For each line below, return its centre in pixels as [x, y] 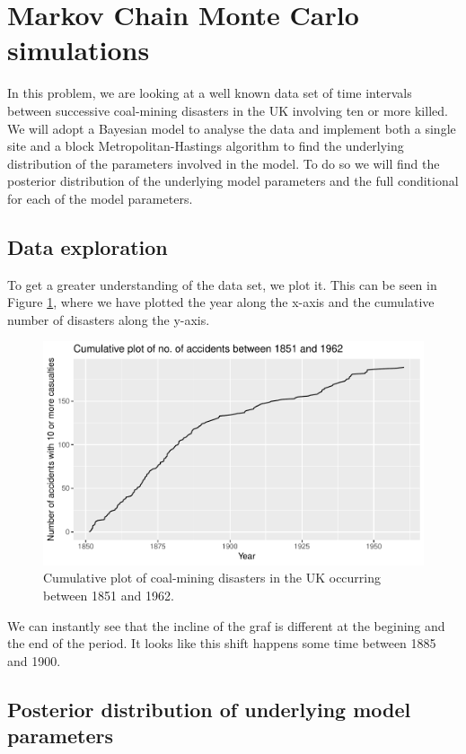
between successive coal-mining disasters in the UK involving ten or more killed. [228, 110]
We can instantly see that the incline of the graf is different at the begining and [226, 625]
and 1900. [34, 660]
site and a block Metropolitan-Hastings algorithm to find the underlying [206, 146]
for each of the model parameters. [100, 198]
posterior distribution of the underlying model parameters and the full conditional [233, 181]
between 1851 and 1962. [109, 596]
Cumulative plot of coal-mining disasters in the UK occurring [212, 578]
